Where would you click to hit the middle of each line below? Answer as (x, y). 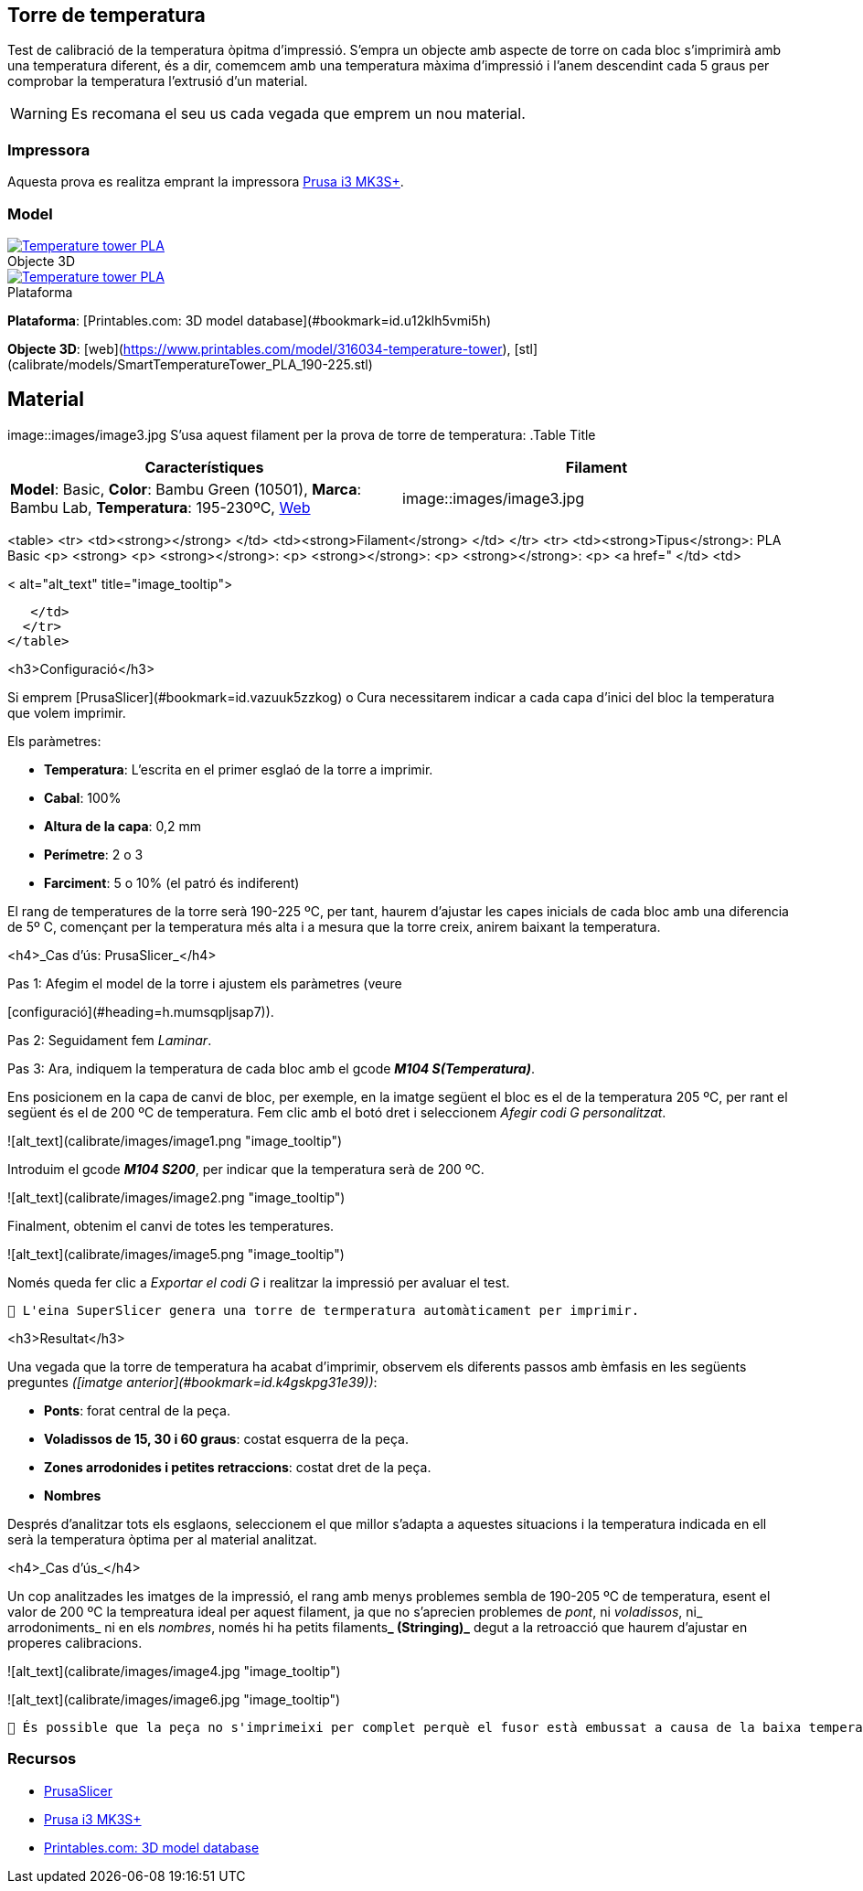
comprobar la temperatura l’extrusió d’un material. (158, 81)
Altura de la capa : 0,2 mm (123, 826)
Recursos (42, 1759)
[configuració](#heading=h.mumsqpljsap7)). (141, 1011)
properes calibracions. (75, 1642)
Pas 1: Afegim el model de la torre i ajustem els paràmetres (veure (205, 983)
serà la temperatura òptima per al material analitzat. (162, 1539)
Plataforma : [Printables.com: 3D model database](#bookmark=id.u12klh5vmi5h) (250, 320)
